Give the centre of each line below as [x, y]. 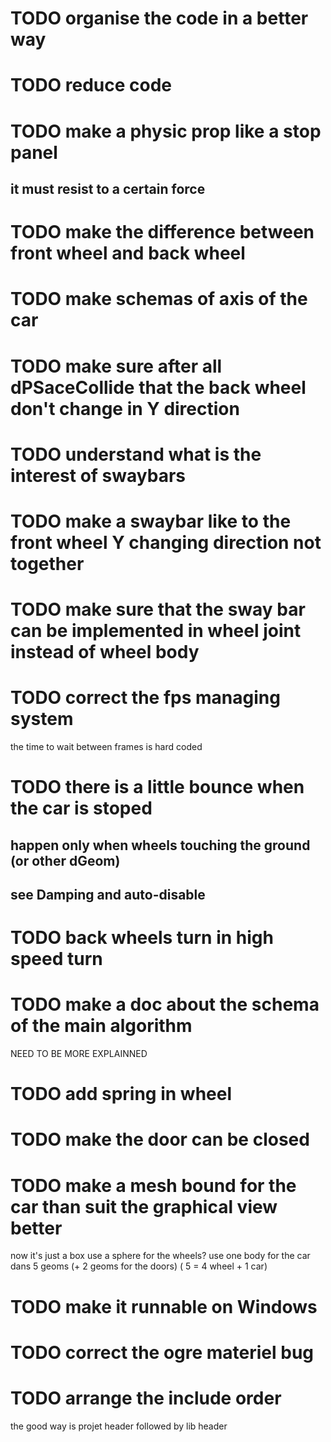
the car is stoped [81, 808]
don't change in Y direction [125, 408]
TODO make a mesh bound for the [153, 1185]
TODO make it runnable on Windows [164, 1306]
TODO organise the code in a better [159, 18]
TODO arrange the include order [146, 1398]
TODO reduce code [91, 85]
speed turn [56, 959]
